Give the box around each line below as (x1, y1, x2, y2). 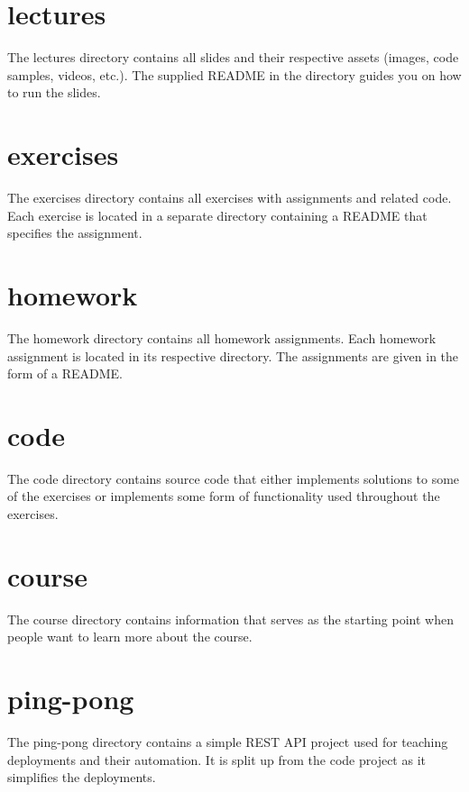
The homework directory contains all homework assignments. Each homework (7, 328, 437, 347)
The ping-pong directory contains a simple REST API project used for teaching (7, 733, 448, 751)
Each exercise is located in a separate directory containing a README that (7, 205, 428, 224)
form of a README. (7, 364, 124, 383)
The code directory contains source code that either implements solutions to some (7, 469, 460, 487)
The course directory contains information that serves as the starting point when (7, 609, 454, 628)
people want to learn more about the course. (7, 627, 253, 646)
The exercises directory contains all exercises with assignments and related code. (7, 188, 452, 207)
